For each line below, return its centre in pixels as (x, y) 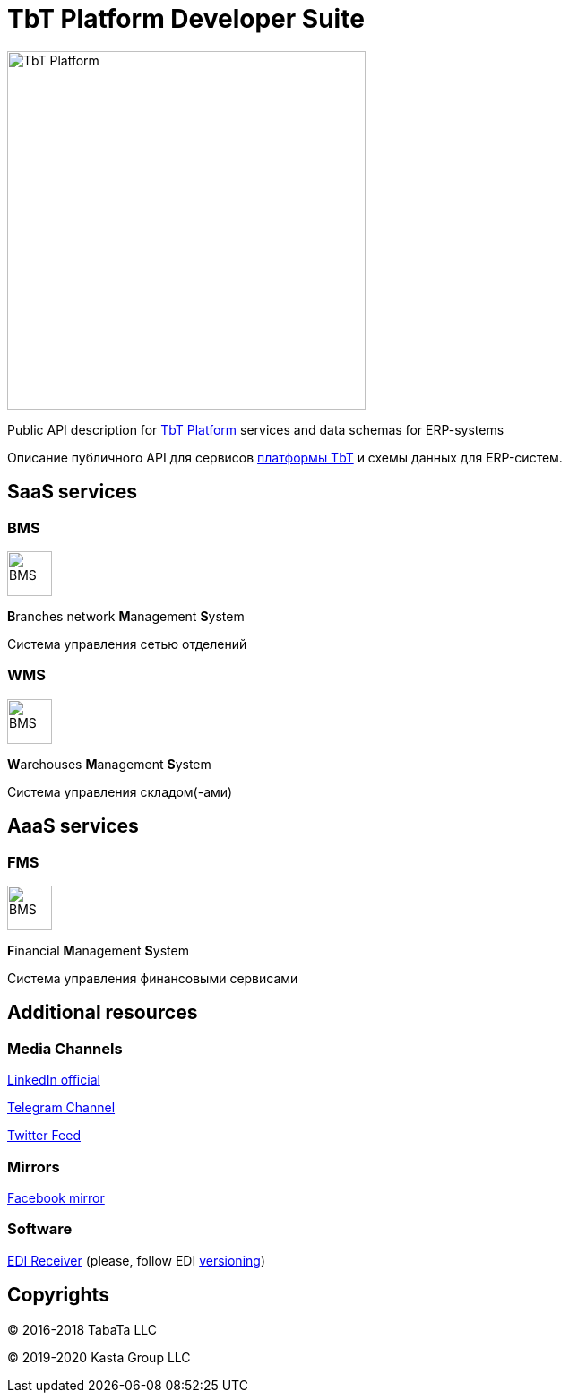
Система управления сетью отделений (127, 644)
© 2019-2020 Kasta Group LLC (99, 1357)
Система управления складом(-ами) (120, 791)
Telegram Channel (61, 1108)
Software (40, 1229)
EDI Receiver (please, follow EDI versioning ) (136, 1260)
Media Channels (65, 1048)
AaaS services (73, 826)
